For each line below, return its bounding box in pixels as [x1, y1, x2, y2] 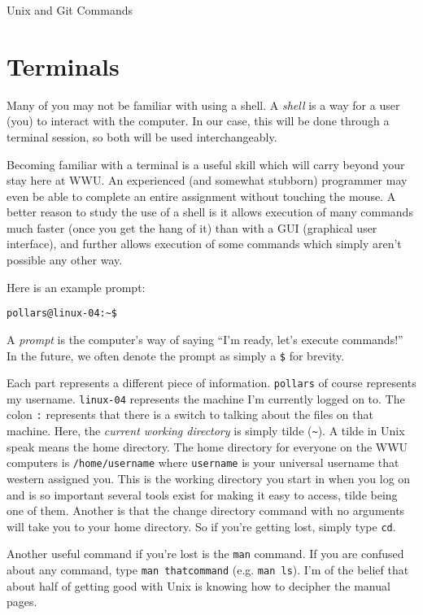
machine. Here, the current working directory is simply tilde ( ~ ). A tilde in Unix [7, 422, 405, 439]
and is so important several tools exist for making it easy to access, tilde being [7, 486, 398, 503]
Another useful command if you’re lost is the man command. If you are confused [7, 545, 404, 562]
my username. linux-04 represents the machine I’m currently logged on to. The [7, 390, 405, 407]
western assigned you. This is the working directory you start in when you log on [7, 470, 411, 487]
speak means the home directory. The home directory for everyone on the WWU [7, 438, 408, 455]
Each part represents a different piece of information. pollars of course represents [7, 374, 416, 391]
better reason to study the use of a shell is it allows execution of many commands [7, 203, 413, 220]
